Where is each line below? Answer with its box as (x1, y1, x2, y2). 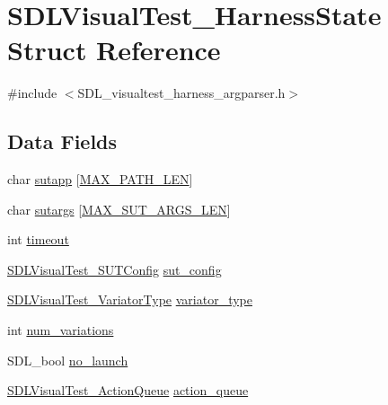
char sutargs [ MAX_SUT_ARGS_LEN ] (7, 199, 231, 218)
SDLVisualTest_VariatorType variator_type (7, 290, 252, 309)
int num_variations (7, 321, 114, 339)
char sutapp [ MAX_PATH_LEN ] (7, 170, 193, 189)
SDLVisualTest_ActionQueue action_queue (7, 381, 249, 400)
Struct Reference (7, 31, 221, 68)
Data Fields (7, 128, 118, 155)
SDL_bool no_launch (7, 350, 128, 369)
